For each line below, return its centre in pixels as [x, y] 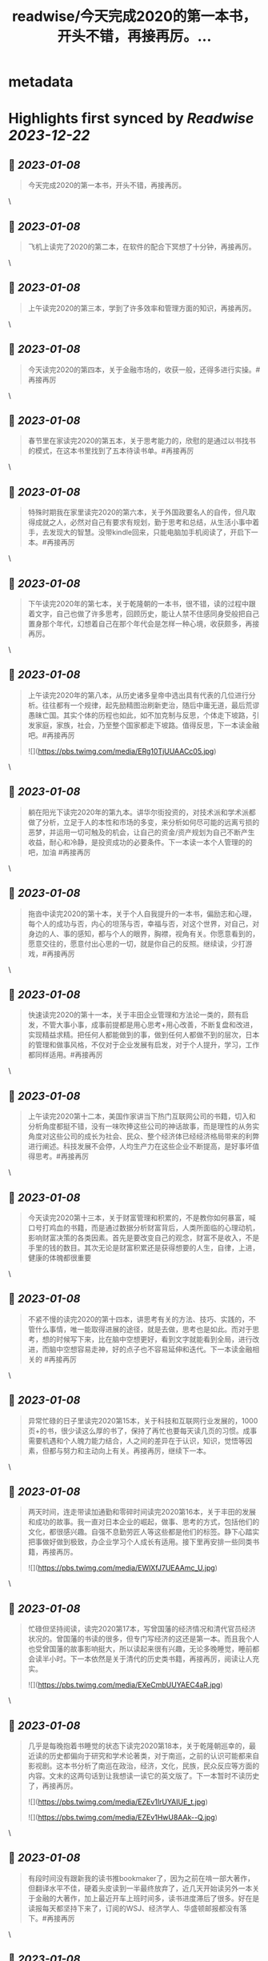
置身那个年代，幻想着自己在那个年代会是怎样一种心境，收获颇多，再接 [144, 624]
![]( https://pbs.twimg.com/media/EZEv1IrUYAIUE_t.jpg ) [118, 1802]
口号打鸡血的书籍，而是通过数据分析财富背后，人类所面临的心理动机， [144, 1227]
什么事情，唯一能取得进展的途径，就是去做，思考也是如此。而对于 [144, 1329]
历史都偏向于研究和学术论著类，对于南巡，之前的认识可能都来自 [154, 1756]
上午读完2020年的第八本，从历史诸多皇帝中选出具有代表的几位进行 [138, 695]
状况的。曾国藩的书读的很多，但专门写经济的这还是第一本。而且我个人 [144, 1639]
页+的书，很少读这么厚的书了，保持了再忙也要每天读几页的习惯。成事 [142, 1431]
